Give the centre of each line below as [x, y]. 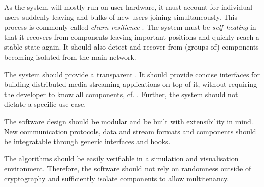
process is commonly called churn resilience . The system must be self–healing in [130, 27]
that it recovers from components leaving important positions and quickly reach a [132, 37]
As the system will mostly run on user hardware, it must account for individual [128, 7]
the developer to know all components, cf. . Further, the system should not [121, 94]
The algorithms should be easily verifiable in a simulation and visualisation [122, 158]
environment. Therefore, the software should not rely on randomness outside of [128, 168]
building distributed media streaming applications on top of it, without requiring [131, 84]
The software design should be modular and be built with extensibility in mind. [129, 121]
